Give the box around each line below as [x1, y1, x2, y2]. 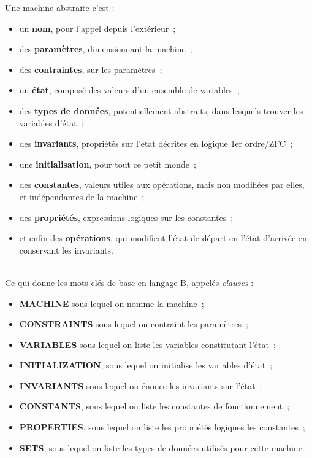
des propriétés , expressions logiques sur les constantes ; [19, 211, 234, 223]
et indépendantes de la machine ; [19, 190, 145, 203]
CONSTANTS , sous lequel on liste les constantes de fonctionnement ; [19, 400, 290, 413]
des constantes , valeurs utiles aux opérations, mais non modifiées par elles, [19, 178, 305, 191]
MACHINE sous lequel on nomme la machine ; [19, 297, 204, 309]
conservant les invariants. [19, 243, 113, 256]
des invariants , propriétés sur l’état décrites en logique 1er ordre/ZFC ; [19, 137, 293, 150]
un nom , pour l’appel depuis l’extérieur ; [19, 21, 176, 34]
